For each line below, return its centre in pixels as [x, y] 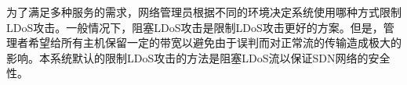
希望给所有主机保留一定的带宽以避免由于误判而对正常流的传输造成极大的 [214, 42]
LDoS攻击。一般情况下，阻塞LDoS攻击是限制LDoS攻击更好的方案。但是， [195, 27]
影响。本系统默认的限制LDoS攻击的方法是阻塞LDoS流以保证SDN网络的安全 [198, 57]
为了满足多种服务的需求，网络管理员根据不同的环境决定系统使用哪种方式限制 [204, 12]
